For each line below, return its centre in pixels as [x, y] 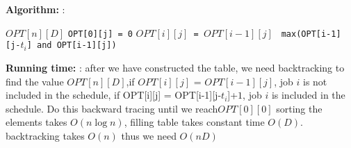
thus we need [149, 135]
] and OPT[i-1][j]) [72, 46]
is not [315, 81]
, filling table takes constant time [194, 122]
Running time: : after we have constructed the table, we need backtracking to [175, 67]
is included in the [308, 95]
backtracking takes [45, 135]
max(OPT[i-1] [311, 34]
